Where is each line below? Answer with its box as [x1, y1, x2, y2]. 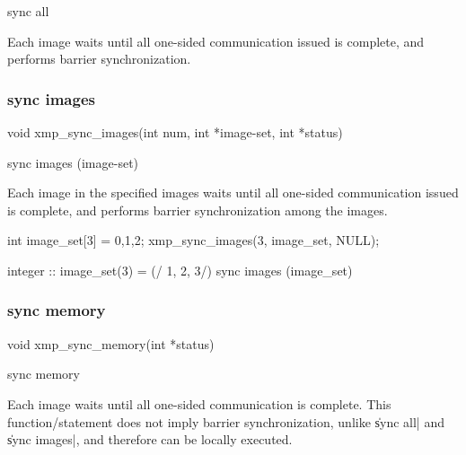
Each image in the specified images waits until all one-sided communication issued [7, 183, 459, 202]
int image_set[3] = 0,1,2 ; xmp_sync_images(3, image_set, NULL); [7, 231, 380, 249]
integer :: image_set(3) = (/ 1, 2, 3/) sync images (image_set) [7, 260, 353, 279]
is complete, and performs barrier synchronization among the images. [7, 200, 388, 219]
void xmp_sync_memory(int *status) [7, 334, 215, 353]
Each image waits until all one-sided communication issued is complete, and [7, 31, 425, 50]
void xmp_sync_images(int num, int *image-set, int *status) [7, 123, 343, 141]
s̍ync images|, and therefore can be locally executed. [7, 430, 293, 449]
